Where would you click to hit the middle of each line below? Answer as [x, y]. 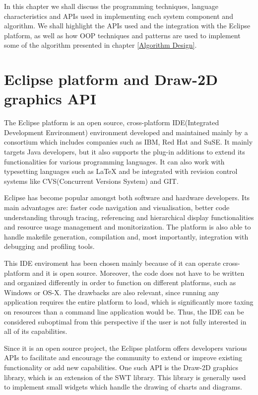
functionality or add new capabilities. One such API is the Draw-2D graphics [121, 367]
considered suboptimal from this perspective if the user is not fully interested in [125, 321]
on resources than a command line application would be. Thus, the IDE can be [124, 311]
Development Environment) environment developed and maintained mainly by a [126, 132]
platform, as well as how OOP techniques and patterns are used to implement [122, 35]
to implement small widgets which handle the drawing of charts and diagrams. [123, 387]
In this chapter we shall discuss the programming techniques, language [111, 6]
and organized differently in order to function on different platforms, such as [120, 282]
